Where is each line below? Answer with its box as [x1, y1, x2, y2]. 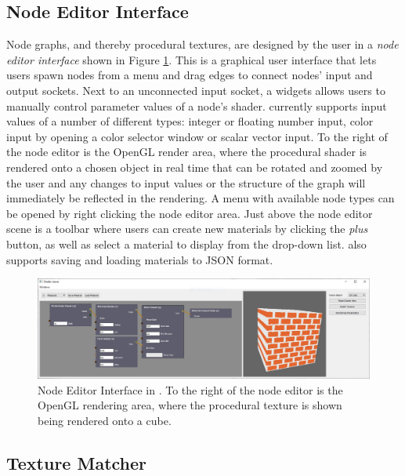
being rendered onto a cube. [38, 412, 172, 428]
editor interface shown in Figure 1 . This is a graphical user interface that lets [6, 51, 377, 67]
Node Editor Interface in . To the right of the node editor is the [38, 381, 343, 398]
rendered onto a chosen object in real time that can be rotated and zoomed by [6, 158, 383, 175]
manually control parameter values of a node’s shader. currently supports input [6, 97, 387, 114]
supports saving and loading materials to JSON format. [6, 251, 273, 267]
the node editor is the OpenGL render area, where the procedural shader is [6, 144, 367, 160]
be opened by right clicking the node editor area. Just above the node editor [6, 205, 373, 221]
